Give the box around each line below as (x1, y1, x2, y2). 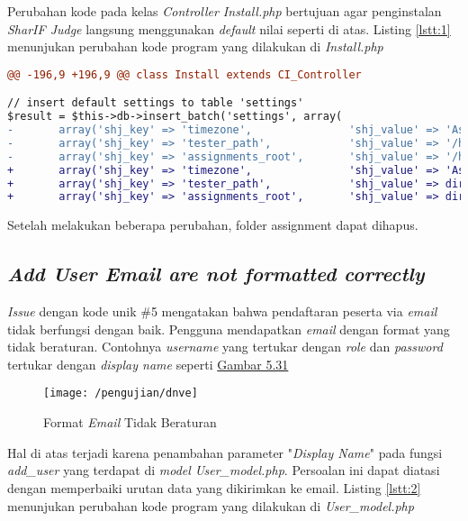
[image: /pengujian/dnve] (43, 387, 198, 400)
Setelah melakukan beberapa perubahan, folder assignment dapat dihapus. (7, 215, 418, 234)
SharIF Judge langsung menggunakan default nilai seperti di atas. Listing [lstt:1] (7, 19, 451, 38)
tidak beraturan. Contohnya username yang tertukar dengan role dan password (7, 337, 443, 356)
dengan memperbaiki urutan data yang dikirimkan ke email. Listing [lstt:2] (7, 478, 421, 497)
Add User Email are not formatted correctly (7, 260, 425, 288)
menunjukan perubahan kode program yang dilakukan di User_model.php (7, 496, 414, 515)
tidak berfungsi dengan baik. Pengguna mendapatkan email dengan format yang (7, 319, 450, 338)
